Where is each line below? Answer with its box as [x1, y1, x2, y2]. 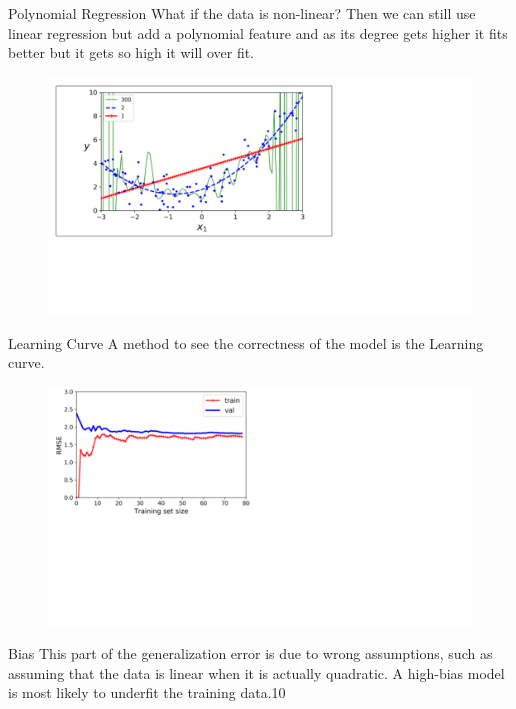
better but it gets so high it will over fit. [8, 42, 255, 63]
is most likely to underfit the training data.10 [8, 682, 286, 703]
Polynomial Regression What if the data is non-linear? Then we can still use [8, 3, 476, 23]
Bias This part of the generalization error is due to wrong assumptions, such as [8, 643, 493, 664]
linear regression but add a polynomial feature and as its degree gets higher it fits [8, 22, 508, 43]
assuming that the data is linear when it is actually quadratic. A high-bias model [8, 662, 505, 683]
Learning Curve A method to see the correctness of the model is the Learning [8, 332, 484, 353]
